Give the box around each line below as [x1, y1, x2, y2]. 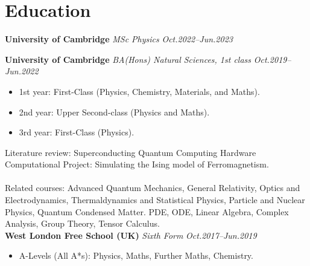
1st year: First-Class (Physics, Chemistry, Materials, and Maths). [19, 85, 260, 97]
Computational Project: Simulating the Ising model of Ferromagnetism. [5, 158, 269, 170]
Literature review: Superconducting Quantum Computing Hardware [5, 146, 256, 158]
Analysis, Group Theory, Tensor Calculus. [5, 217, 160, 230]
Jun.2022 [5, 65, 39, 77]
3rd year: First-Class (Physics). [19, 126, 134, 138]
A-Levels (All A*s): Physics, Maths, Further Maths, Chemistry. [19, 249, 253, 262]
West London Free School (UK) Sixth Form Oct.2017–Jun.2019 [5, 229, 257, 241]
